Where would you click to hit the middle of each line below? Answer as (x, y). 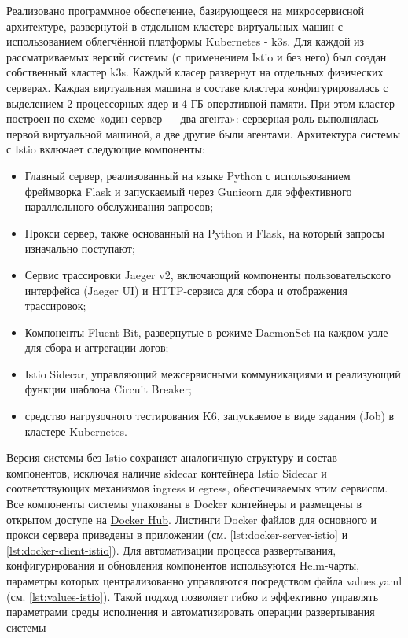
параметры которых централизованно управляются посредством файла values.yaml (204, 581)
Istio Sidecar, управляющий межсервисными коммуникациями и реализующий (213, 373)
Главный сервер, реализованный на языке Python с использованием (187, 175)
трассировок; (55, 306)
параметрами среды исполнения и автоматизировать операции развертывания (191, 612)
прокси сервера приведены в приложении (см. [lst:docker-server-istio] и (177, 535)
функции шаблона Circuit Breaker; (108, 389)
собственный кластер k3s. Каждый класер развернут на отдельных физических (195, 72)
